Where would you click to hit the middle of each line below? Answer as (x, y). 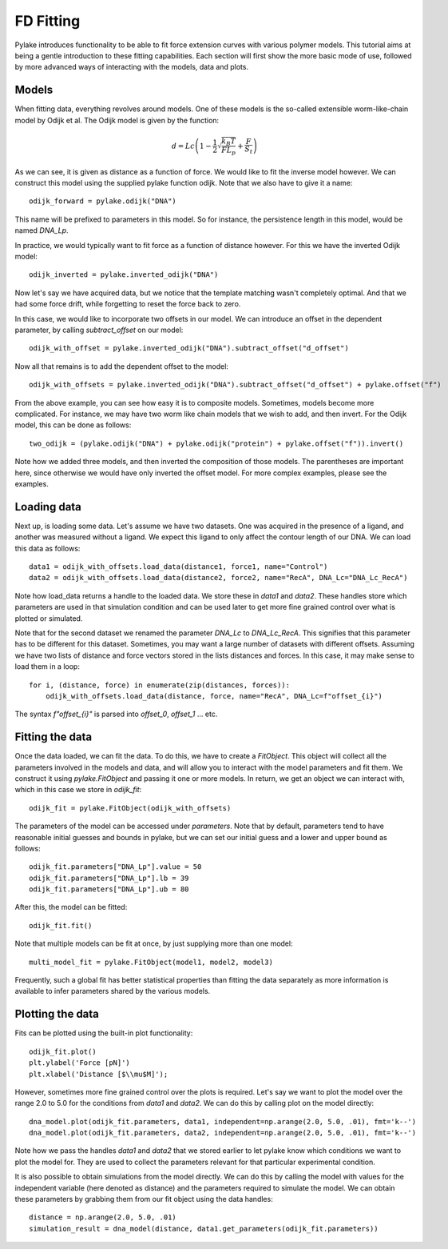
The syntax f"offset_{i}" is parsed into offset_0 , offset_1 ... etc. (116, 714)
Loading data (48, 507)
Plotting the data (57, 1014)
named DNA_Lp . (42, 230)
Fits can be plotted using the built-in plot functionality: (104, 1033)
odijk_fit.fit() (61, 925)
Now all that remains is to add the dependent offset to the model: (122, 366)
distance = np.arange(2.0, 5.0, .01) (103, 1217)
